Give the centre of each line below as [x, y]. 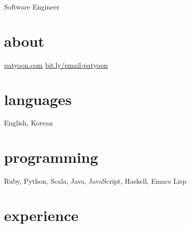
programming [51, 157]
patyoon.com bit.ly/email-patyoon [56, 64]
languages [38, 99]
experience [41, 215]
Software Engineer [32, 6]
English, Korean [28, 123]
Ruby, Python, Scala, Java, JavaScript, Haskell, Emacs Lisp [95, 181]
